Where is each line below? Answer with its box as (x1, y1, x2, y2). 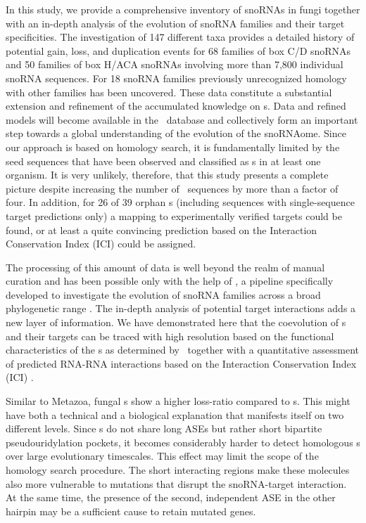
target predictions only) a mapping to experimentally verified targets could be (6, 208, 342, 223)
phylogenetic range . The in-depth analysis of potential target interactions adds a (6, 301, 356, 316)
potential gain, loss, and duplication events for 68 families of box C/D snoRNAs (6, 43, 351, 58)
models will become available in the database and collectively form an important (6, 112, 358, 127)
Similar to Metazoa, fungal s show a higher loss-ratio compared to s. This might (6, 394, 351, 408)
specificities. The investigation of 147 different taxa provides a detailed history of (6, 30, 355, 44)
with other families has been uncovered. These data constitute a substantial (6, 84, 332, 99)
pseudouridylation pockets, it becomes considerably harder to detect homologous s (6, 434, 360, 449)
